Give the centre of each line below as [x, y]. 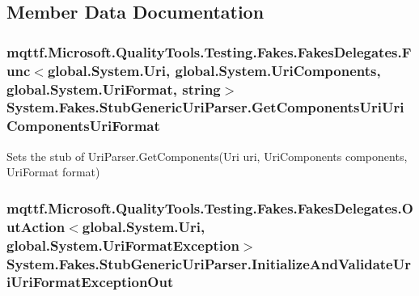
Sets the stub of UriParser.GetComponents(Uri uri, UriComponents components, [207, 156]
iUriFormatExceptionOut [90, 282]
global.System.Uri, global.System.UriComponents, [214, 70]
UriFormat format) [53, 172]
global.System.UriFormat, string [114, 89]
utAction [36, 226]
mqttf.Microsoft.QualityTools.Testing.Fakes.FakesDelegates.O [210, 207]
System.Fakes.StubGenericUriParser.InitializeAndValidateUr [209, 263]
